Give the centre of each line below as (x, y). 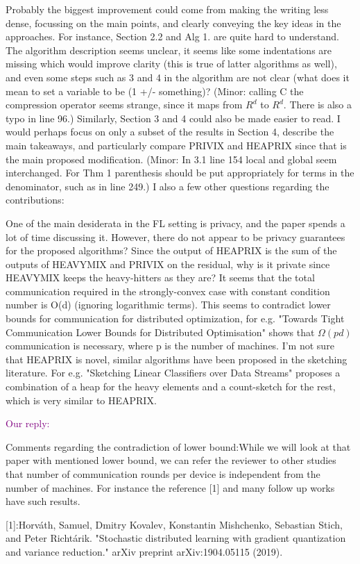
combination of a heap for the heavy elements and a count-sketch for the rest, (171, 387)
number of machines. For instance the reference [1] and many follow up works (170, 487)
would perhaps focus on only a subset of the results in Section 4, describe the (170, 132)
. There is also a (318, 105)
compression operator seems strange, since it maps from (124, 105)
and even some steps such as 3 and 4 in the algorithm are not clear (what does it (178, 77)
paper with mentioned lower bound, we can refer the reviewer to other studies (171, 460)
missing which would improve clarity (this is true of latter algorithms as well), (171, 64)
